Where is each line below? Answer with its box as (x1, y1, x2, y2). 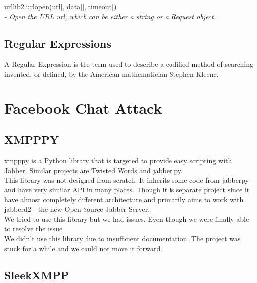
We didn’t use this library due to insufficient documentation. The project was (4, 233, 241, 243)
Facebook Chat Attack (4, 97, 162, 118)
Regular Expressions (4, 35, 111, 51)
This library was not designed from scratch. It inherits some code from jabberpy (4, 175, 249, 185)
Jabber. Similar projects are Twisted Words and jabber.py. (4, 165, 183, 175)
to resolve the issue (4, 223, 63, 234)
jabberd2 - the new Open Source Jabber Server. (4, 204, 150, 214)
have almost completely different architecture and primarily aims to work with (4, 194, 244, 204)
